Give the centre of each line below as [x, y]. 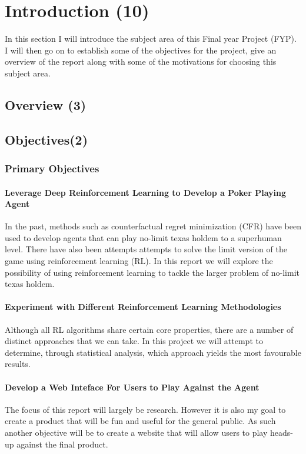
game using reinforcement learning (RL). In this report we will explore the [139, 261]
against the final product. [62, 444]
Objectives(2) [46, 139]
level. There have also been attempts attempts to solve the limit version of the [146, 249]
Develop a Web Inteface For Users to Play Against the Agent [132, 387]
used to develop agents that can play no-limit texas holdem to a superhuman [143, 237]
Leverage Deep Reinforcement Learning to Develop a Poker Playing [146, 192]
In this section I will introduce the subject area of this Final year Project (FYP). [151, 39]
